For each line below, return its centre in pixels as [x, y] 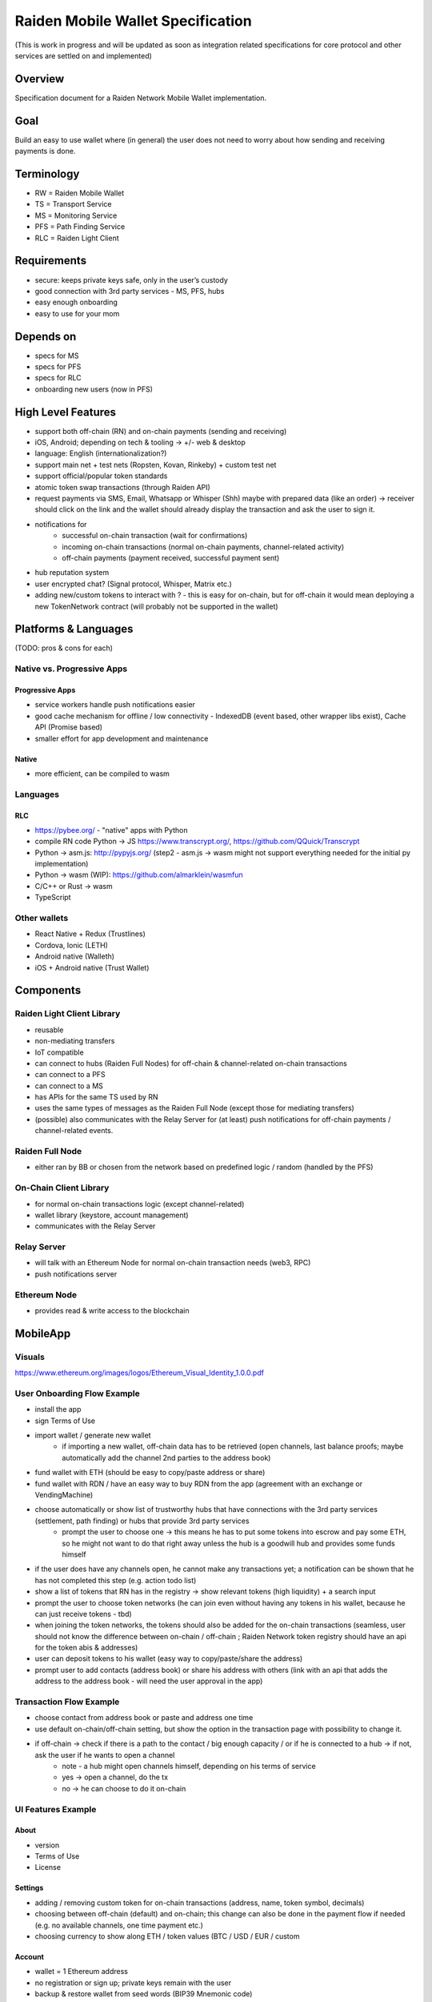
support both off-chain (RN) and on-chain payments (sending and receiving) [161, 431]
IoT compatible [59, 1052]
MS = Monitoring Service [76, 215]
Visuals [30, 1357]
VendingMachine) [64, 1495]
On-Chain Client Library [62, 1188]
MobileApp [43, 1333]
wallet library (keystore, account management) [112, 1215]
